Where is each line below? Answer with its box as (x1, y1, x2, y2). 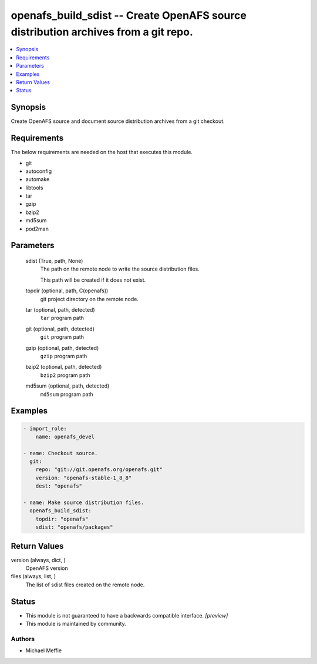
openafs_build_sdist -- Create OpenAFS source (11, 9, 247, 22)
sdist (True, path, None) (25, 258, 83, 265)
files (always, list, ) (11, 573, 56, 580)
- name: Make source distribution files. (23, 499, 144, 506)
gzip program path (40, 352, 87, 359)
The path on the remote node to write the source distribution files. (40, 265, 200, 273)
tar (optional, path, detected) (25, 306, 95, 313)
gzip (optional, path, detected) (25, 344, 99, 351)
